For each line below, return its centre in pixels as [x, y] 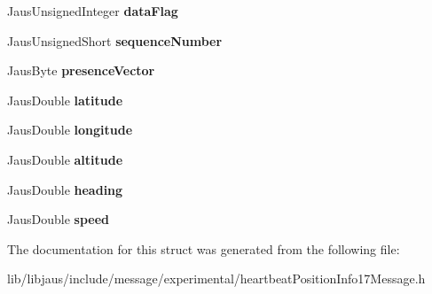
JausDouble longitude [70, 130]
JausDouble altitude [65, 159]
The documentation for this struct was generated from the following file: [204, 248]
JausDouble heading [65, 189]
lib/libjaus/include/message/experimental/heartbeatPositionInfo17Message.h [216, 279]
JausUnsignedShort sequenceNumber [115, 40]
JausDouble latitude [65, 100]
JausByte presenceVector [81, 70]
